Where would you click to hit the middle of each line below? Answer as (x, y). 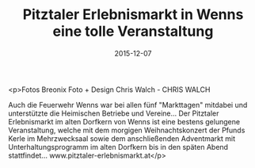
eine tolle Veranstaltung (133, 31)
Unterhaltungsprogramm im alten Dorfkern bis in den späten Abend (118, 147)
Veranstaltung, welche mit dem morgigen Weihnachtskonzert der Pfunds (127, 130)
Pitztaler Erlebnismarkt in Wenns (133, 15)
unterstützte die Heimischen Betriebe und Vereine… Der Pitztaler (114, 113)
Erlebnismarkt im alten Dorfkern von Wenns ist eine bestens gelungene (124, 121)
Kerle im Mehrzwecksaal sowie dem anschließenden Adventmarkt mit (122, 138)
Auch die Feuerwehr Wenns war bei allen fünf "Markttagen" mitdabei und (128, 105)
